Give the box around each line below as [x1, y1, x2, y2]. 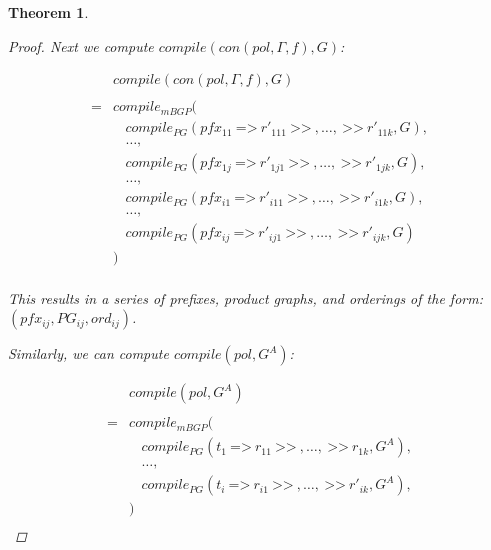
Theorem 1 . [8, 2, 89, 22]
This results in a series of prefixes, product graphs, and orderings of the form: [8, 287, 483, 308]
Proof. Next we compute [8, 35, 154, 56]
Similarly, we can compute [8, 343, 169, 364]
